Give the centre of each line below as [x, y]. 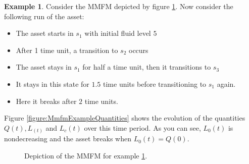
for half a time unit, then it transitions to [147, 67]
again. [226, 84]
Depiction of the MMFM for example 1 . [86, 155]
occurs [139, 50]
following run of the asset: [44, 16]
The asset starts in [45, 33]
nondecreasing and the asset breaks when [68, 139]
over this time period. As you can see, [142, 127]
